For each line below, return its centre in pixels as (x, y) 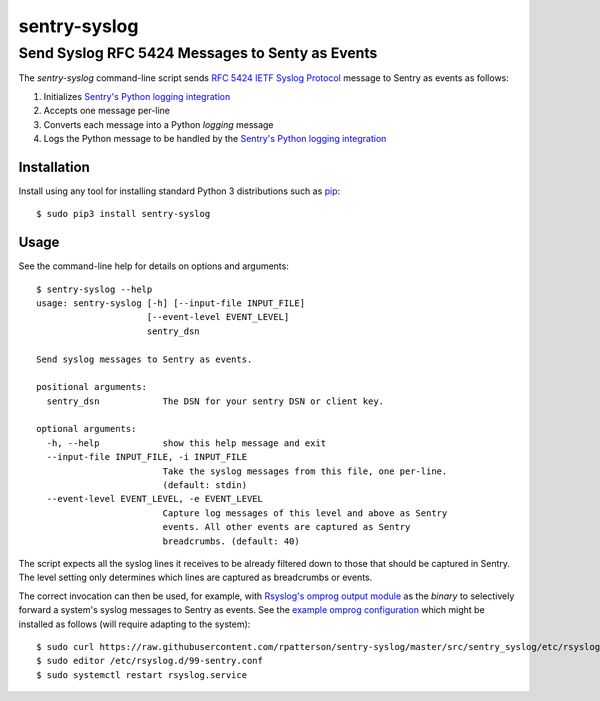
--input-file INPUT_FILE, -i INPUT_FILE (147, 457)
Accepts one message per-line (106, 111)
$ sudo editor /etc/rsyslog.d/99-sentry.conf (150, 661)
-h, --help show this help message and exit (186, 443)
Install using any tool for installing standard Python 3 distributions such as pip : (179, 191)
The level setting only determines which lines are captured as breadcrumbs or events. (195, 577)
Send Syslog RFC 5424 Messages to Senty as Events (198, 53)
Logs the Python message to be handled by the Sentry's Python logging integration (215, 138)
